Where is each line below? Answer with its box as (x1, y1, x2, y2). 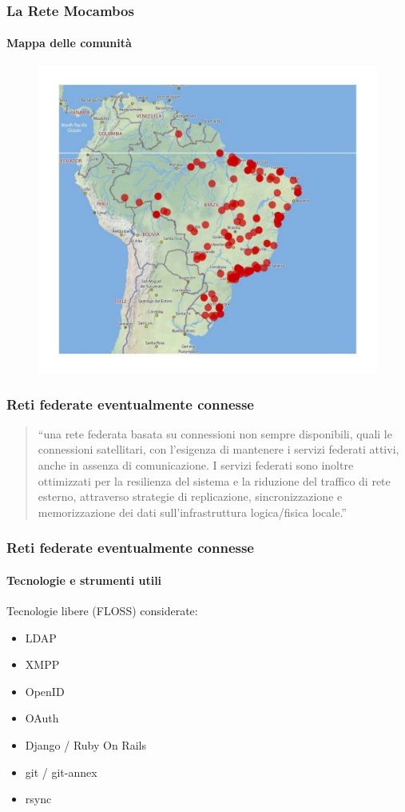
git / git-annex (25, 763, 97, 780)
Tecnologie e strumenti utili (6, 571, 162, 588)
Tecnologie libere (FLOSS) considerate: (6, 602, 198, 619)
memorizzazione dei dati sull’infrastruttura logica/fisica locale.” (38, 503, 347, 520)
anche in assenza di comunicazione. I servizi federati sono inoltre (38, 457, 354, 474)
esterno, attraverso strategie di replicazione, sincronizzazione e (38, 488, 343, 505)
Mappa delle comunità (6, 34, 132, 51)
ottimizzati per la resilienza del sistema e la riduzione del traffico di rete (38, 472, 391, 489)
